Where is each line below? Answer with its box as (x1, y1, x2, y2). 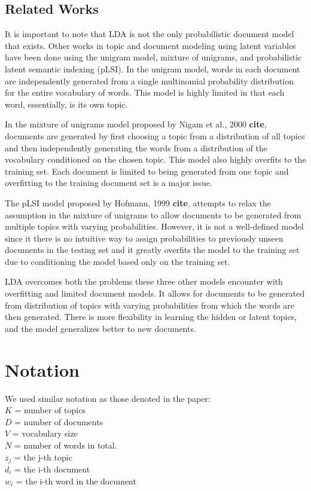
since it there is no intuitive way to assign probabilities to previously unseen (5, 231, 283, 244)
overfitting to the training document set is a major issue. (5, 176, 212, 189)
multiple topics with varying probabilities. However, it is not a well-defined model (5, 220, 304, 233)
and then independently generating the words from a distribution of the (5, 141, 268, 154)
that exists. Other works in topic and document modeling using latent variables (5, 39, 296, 51)
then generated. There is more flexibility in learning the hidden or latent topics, (5, 310, 297, 323)
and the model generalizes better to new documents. (5, 322, 196, 334)
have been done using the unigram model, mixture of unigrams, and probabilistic (5, 51, 302, 63)
